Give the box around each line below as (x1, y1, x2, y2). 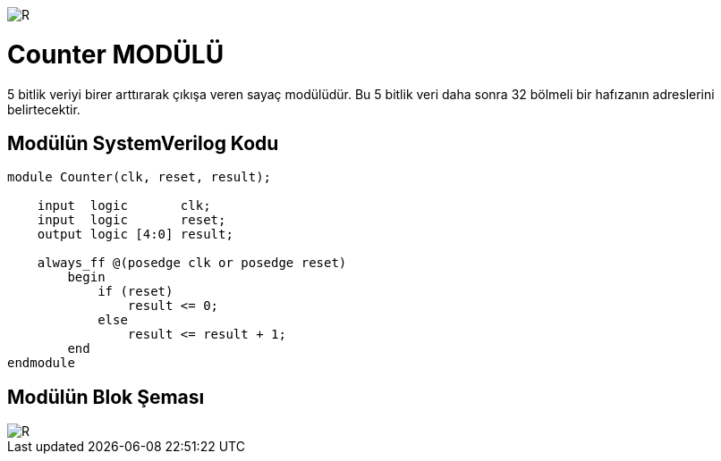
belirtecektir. (7, 101, 81, 117)
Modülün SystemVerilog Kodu (7, 131, 279, 155)
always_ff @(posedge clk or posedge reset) (37, 256, 347, 271)
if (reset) (98, 284, 174, 299)
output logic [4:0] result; (37, 227, 233, 242)
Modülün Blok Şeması (7, 385, 205, 408)
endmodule (7, 356, 75, 371)
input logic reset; (37, 213, 226, 228)
